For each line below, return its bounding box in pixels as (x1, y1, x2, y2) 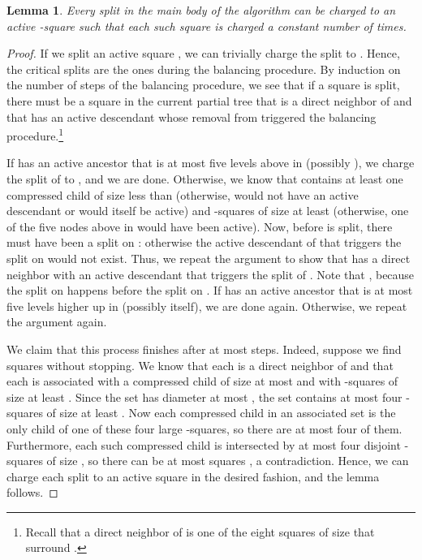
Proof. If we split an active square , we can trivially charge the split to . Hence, (6, 45, 400, 62)
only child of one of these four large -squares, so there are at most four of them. (6, 420, 403, 437)
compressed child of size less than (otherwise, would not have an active (6, 186, 359, 203)
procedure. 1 (6, 125, 64, 144)
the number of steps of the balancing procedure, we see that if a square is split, (6, 76, 400, 93)
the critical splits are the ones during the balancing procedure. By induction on (6, 60, 401, 77)
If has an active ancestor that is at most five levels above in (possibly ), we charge (6, 154, 415, 171)
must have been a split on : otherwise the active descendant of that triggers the (6, 234, 402, 251)
